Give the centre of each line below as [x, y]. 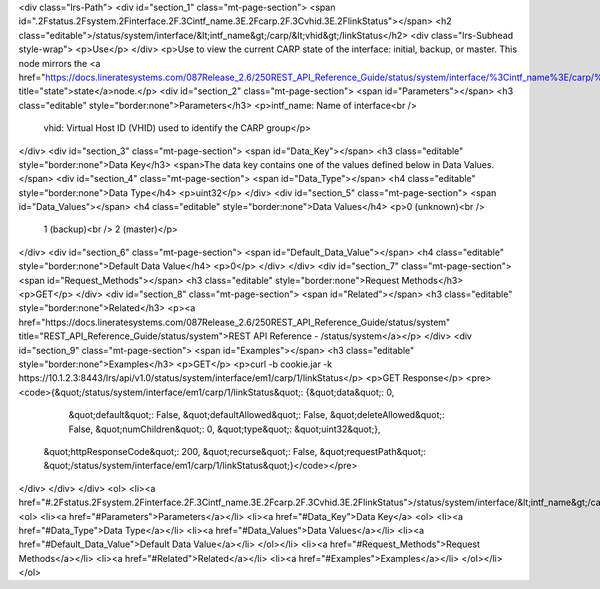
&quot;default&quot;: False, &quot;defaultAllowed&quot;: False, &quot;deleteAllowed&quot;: [256, 415]
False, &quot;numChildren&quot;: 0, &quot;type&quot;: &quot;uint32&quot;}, [224, 429]
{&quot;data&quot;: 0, [350, 392]
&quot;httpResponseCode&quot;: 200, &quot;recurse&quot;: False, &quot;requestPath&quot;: [235, 451]
